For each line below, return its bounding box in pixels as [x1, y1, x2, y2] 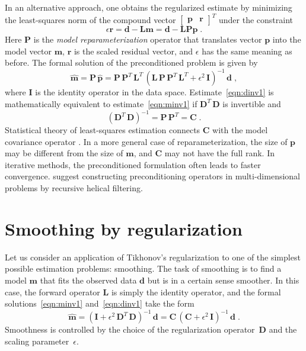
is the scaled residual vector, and [74, 44, 193, 57]
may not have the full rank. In [164, 147, 275, 159]
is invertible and [222, 97, 281, 110]
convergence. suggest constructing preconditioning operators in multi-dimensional [5, 170, 301, 182]
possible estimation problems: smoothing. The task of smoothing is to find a [5, 262, 282, 275]
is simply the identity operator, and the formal [111, 285, 281, 298]
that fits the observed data [40, 273, 137, 286]
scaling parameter [5, 334, 69, 347]
